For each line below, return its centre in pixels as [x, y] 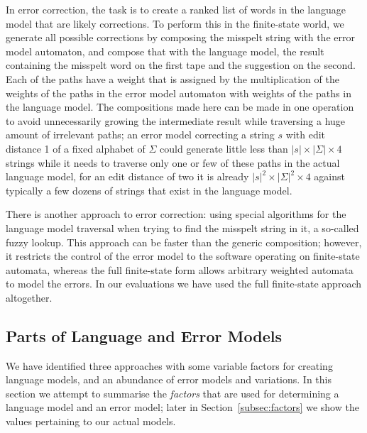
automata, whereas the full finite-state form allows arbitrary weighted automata [180, 269]
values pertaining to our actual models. [91, 421]
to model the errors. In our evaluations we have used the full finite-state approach [183, 284]
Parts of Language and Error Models [144, 335]
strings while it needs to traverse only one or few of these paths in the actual [173, 162]
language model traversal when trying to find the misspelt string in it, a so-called [182, 228]
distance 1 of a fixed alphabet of [76, 148]
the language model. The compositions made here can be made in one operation [180, 107]
